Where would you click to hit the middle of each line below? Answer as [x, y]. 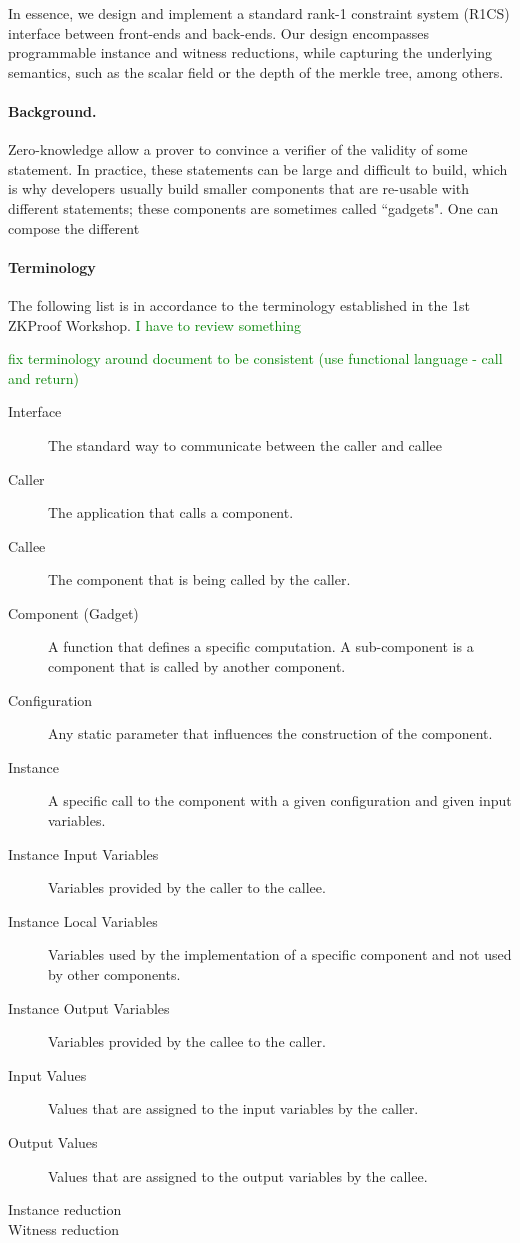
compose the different [74, 227]
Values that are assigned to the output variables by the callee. [238, 1175]
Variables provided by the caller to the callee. [187, 887]
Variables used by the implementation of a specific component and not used [280, 954]
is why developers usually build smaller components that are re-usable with [239, 188]
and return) [43, 377]
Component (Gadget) [73, 612]
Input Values [47, 1074]
